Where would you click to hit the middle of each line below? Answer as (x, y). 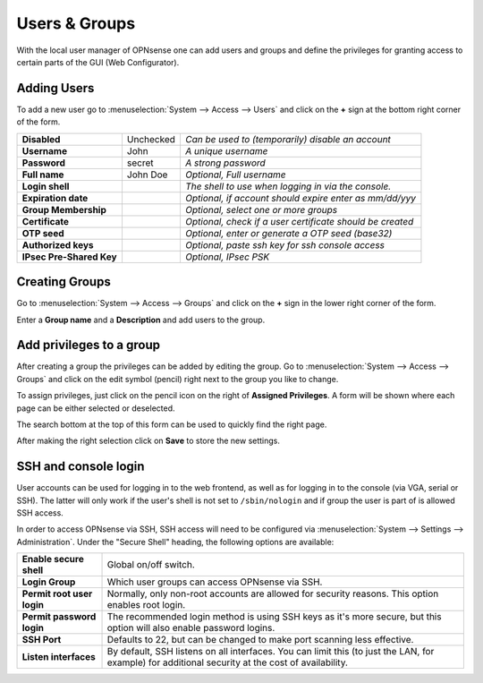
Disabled (41, 139)
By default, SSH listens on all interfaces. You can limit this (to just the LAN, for (271, 652)
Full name (43, 175)
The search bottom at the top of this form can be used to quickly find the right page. (172, 424)
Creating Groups (64, 282)
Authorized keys (58, 244)
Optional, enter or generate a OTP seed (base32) (288, 233)
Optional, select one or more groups (261, 209)
